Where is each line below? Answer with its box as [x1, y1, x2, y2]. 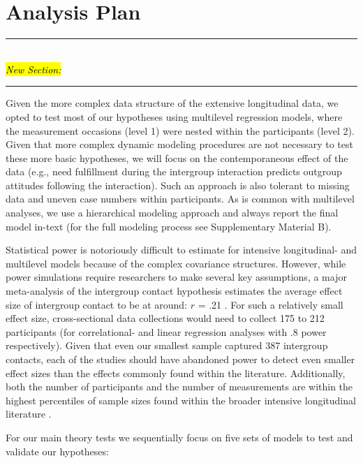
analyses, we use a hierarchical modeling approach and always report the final [6, 205, 339, 220]
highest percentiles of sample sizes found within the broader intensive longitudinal [6, 392, 356, 407]
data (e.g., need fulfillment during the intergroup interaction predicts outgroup [6, 164, 342, 179]
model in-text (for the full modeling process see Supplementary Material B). [6, 219, 332, 233]
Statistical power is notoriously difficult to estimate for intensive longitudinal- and [6, 242, 357, 257]
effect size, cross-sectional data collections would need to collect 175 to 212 [6, 311, 325, 325]
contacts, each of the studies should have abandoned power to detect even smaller [6, 352, 355, 366]
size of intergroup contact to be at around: [6, 297, 187, 311]
